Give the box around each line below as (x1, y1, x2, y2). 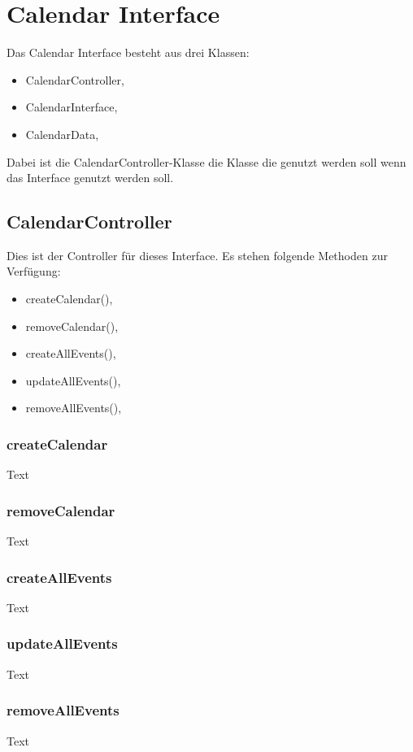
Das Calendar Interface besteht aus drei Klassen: (7, 44, 250, 61)
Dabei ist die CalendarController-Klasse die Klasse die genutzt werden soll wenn (7, 153, 406, 170)
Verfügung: (7, 263, 61, 280)
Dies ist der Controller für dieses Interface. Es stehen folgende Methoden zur (7, 246, 388, 263)
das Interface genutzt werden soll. (7, 169, 174, 186)
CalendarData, (25, 125, 99, 142)
